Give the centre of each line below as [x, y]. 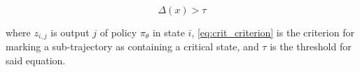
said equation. [36, 60]
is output [70, 32]
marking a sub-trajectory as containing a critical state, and [132, 46]
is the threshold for [311, 46]
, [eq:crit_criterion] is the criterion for [273, 32]
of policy [118, 32]
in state [168, 32]
